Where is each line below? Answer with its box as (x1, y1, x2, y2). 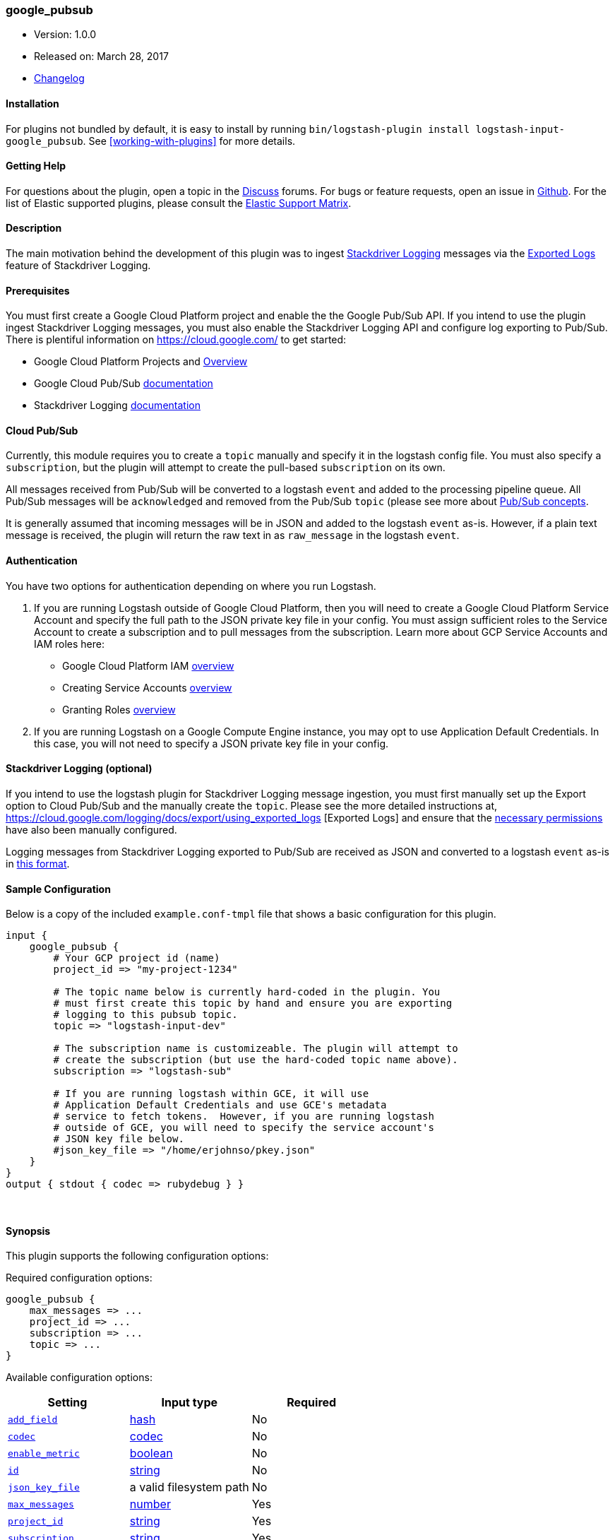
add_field (8, 1414, 58, 1425)
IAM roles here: (34, 637, 105, 650)
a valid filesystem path (129, 1480, 249, 1495)
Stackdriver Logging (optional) (6, 762, 153, 775)
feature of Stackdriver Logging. (6, 259, 151, 272)
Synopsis (6, 1224, 51, 1237)
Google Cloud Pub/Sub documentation (34, 377, 213, 390)
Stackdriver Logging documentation (34, 399, 201, 412)
